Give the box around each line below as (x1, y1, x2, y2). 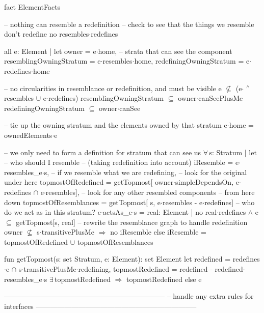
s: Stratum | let (209, 147, 257, 157)
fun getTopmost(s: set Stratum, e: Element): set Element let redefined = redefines (4, 253, 260, 264)
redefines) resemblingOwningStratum (48, 93, 164, 103)
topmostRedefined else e (126, 273, 202, 284)
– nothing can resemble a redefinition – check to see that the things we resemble (4, 18, 254, 29)
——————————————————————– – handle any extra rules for (4, 291, 254, 301)
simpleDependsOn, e (175, 177, 239, 187)
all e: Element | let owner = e (4, 45, 96, 56)
